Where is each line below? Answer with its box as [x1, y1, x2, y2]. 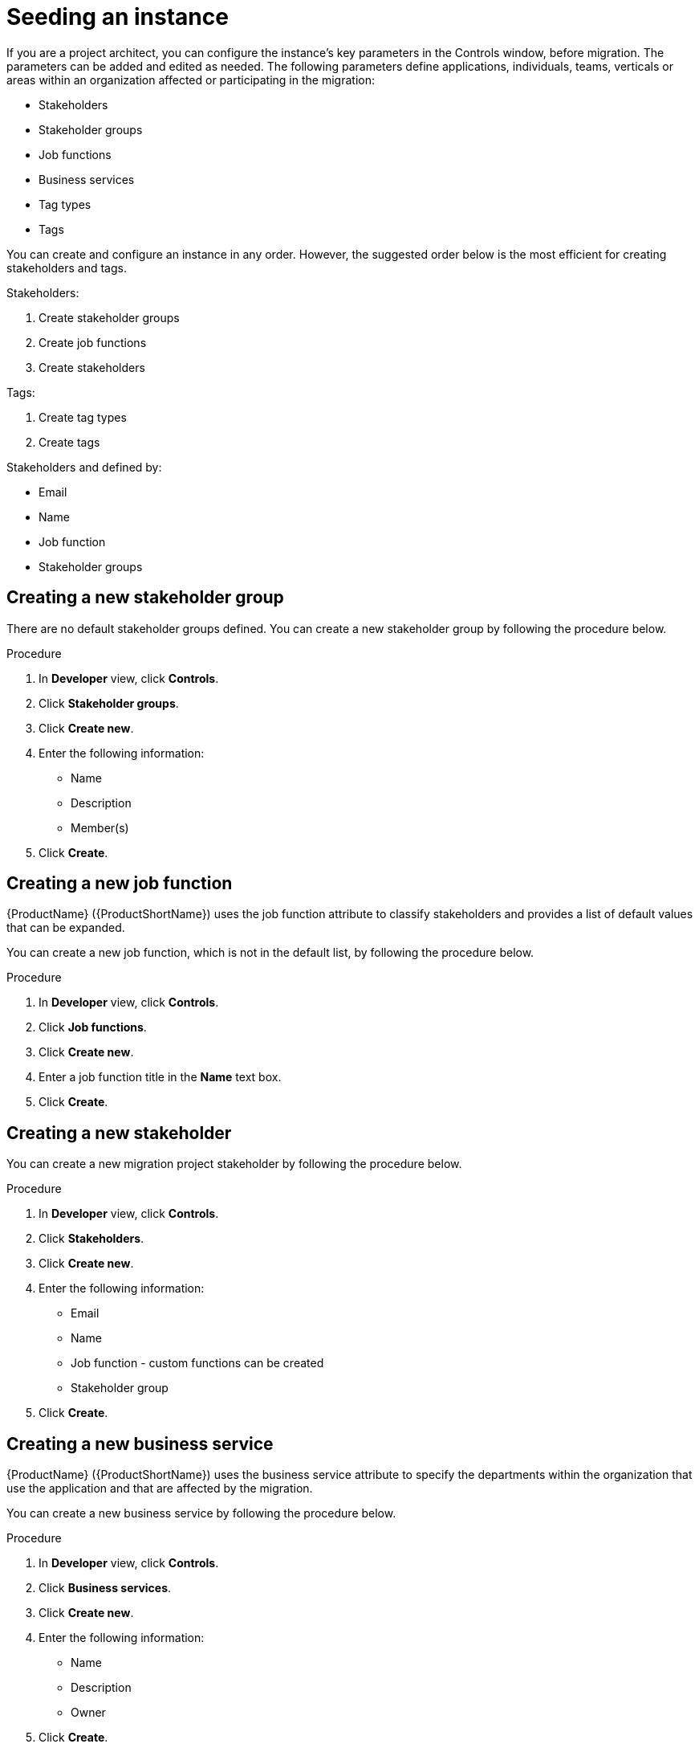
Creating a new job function [6, 873, 233, 894]
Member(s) [71, 820, 129, 835]
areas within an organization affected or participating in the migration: [6, 72, 375, 87]
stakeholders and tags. [6, 260, 127, 275]
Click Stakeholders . [39, 1231, 144, 1246]
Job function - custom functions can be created [71, 1356, 324, 1370]
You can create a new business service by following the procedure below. [6, 1506, 396, 1521]
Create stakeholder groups [39, 310, 180, 325]
